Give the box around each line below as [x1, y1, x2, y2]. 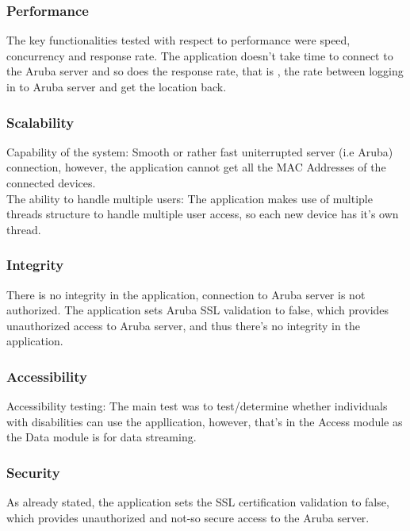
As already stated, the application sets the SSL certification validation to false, [6, 494, 389, 510]
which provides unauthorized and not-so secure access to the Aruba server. [6, 509, 370, 525]
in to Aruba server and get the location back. [6, 79, 227, 94]
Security [6, 462, 60, 482]
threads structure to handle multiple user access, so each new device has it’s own [6, 206, 399, 222]
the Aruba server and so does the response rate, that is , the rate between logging [6, 63, 404, 79]
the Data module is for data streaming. [6, 429, 197, 445]
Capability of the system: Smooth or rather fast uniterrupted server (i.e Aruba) [6, 143, 393, 160]
